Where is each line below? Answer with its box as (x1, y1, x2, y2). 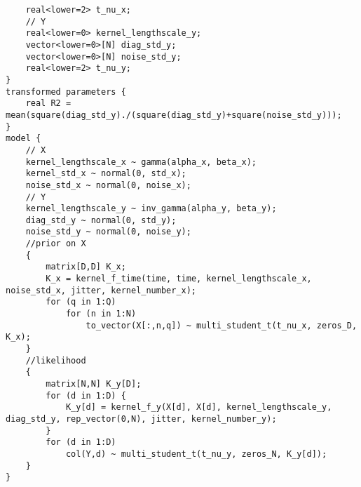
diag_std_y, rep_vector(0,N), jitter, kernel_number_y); (6, 413, 277, 424)
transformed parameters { (6, 86, 126, 97)
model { (6, 133, 41, 144)
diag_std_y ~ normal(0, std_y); (25, 215, 177, 225)
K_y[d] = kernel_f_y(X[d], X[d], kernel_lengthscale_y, (65, 402, 332, 413)
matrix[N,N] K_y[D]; (46, 379, 142, 389)
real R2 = (25, 98, 71, 109)
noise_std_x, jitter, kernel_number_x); (6, 285, 197, 295)
